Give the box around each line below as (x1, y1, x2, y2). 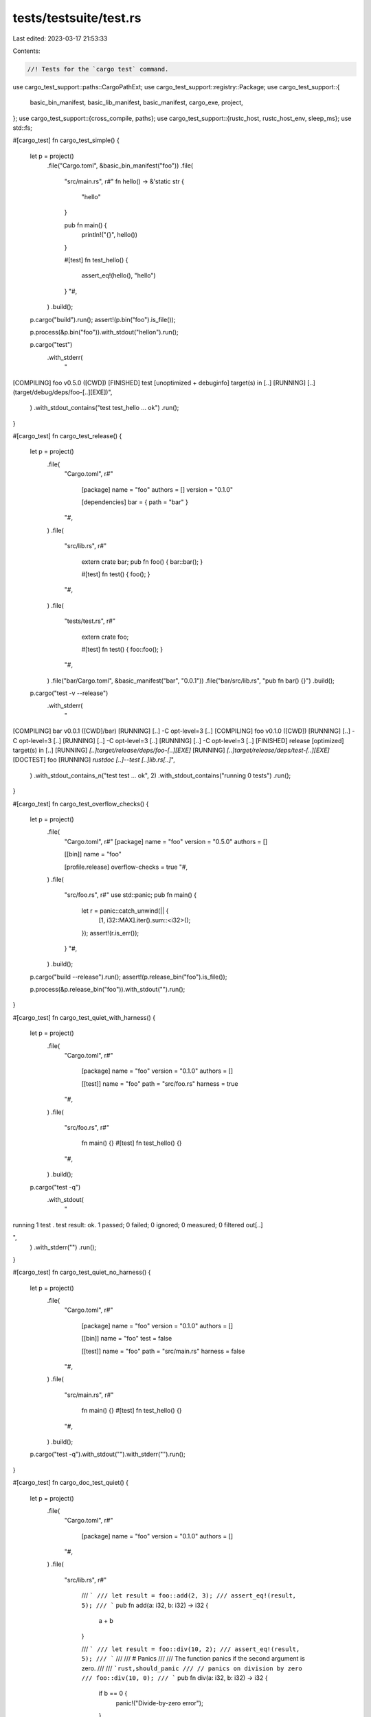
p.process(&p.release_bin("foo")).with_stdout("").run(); (30, 986, 185, 994)
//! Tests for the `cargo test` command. (27, 65, 169, 73)
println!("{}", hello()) (81, 231, 137, 239)
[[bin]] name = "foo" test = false (81, 1334, 172, 1343)
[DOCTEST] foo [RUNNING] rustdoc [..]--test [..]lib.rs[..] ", (12, 755, 175, 764)
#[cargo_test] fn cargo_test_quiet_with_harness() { (12, 1013, 156, 1021)
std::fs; (12, 124, 32, 132)
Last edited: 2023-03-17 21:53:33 (12, 34, 108, 43)
